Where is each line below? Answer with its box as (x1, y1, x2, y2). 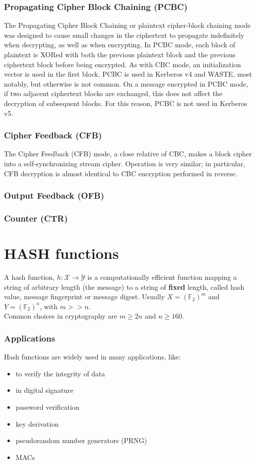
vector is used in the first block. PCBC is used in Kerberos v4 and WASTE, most (4, 69, 252, 79)
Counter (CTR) (4, 212, 68, 224)
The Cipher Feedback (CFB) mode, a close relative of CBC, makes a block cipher (4, 148, 252, 159)
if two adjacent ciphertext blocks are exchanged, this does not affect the (4, 88, 223, 99)
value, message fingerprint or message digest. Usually (4, 291, 165, 302)
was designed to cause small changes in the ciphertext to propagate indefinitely (4, 29, 245, 40)
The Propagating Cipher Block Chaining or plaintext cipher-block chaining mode (4, 20, 251, 30)
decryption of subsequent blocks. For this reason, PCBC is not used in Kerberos (4, 98, 248, 108)
